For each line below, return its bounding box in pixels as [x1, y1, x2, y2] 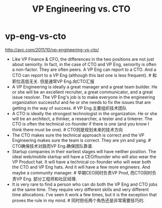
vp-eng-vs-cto [5, 31, 66, 42]
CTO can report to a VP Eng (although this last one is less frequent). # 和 [12, 72, 157, 78]
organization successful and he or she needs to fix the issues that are [12, 99, 151, 105]
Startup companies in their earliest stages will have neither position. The [12, 148, 156, 154]
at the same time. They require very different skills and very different [12, 186, 149, 192]
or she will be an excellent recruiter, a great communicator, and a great [12, 89, 153, 95]
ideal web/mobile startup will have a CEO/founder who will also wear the [12, 154, 156, 159]
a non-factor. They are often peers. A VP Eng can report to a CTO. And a [12, 67, 156, 72]
